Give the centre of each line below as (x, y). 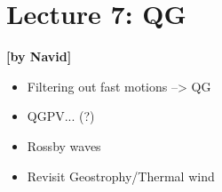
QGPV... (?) (61, 116)
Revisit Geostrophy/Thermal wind (121, 176)
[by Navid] (39, 56)
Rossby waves (64, 145)
